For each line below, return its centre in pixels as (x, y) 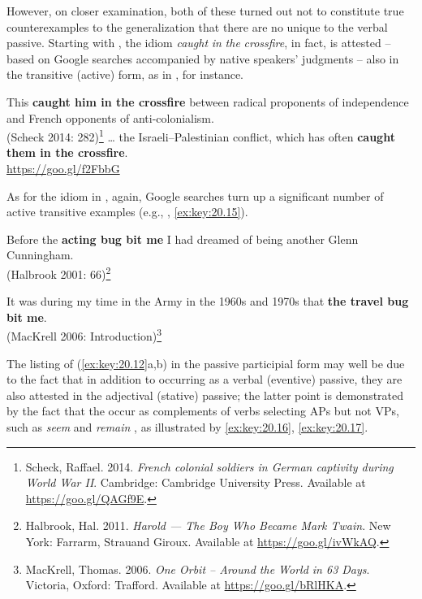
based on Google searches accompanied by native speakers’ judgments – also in (203, 58)
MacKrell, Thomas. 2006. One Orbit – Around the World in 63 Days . (198, 569)
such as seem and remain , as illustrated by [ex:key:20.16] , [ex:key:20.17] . (187, 427)
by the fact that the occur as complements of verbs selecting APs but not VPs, (203, 411)
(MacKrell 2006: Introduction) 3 (84, 335)
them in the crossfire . (67, 152)
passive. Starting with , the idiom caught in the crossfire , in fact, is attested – (199, 43)
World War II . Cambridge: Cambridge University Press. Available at (196, 482)
